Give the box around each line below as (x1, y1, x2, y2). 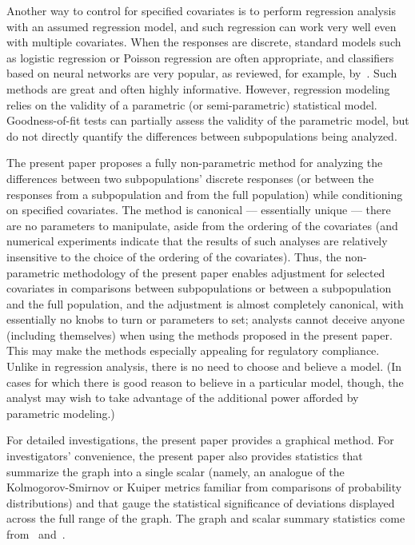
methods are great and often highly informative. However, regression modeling (6, 80, 390, 97)
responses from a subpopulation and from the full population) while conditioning (6, 185, 403, 202)
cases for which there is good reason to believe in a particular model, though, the (6, 373, 404, 390)
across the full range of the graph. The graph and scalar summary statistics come (6, 510, 405, 527)
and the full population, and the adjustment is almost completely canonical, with (6, 295, 404, 312)
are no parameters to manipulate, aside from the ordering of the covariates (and (6, 217, 398, 233)
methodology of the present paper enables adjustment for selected (62, 264, 385, 280)
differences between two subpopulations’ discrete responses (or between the (6, 169, 374, 186)
